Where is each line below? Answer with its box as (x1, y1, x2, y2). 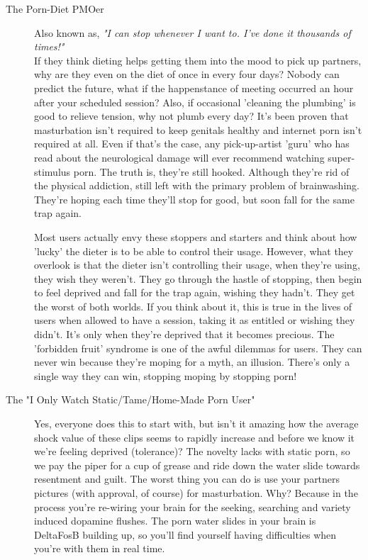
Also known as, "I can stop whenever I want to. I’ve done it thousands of (34, 25, 351, 40)
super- (328, 150, 355, 164)
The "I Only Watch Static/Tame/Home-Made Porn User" (6, 392, 255, 407)
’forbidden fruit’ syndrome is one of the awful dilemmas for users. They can (34, 340, 362, 355)
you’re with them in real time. (34, 541, 165, 556)
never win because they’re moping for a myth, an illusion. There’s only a (34, 354, 350, 369)
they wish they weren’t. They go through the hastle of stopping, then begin (34, 271, 362, 286)
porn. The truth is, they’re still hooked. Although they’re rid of (73, 164, 350, 179)
